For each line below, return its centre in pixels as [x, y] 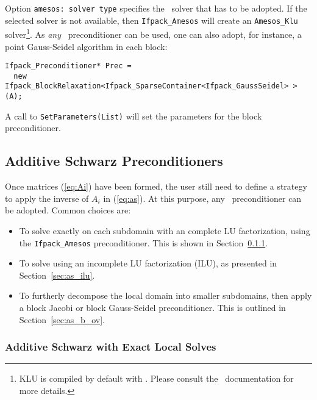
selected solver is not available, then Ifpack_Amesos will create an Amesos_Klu [151, 20]
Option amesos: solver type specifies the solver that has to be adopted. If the [156, 8]
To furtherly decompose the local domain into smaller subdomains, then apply [166, 295]
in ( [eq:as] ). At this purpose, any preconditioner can [202, 198]
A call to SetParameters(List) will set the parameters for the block [134, 116]
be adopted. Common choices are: [68, 210]
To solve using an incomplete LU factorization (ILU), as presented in [148, 263]
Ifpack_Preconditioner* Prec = [68, 66]
